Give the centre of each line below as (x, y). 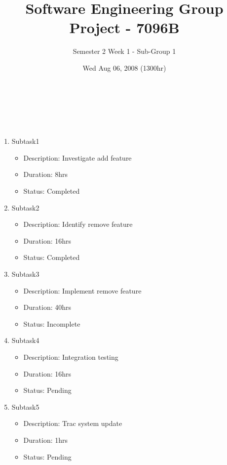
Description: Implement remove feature (82, 290)
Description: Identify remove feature (78, 224)
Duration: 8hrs (46, 174)
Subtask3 (25, 274)
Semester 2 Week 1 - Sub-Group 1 (124, 51)
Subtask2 (25, 207)
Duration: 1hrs (46, 440)
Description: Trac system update (73, 423)
